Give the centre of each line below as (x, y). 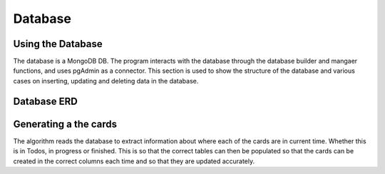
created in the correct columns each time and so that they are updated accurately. (134, 161)
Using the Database (58, 44)
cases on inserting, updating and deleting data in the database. (106, 81)
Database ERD (45, 101)
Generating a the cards (65, 124)
